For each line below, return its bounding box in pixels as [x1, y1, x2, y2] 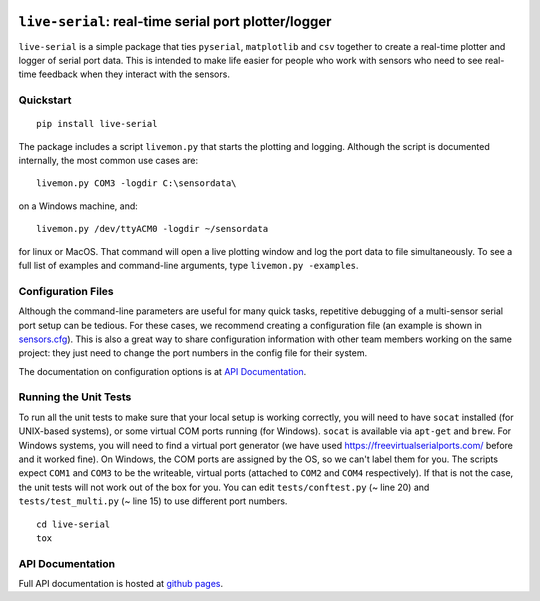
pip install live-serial [36, 118, 158, 130]
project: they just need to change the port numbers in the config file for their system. [18, 347, 368, 359]
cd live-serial [36, 518, 111, 530]
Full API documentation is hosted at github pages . [18, 578, 224, 590]
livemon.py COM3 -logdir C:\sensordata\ [36, 178, 237, 189]
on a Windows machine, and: [18, 200, 139, 212]
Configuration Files [18, 284, 114, 298]
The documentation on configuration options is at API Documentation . [18, 365, 307, 377]
